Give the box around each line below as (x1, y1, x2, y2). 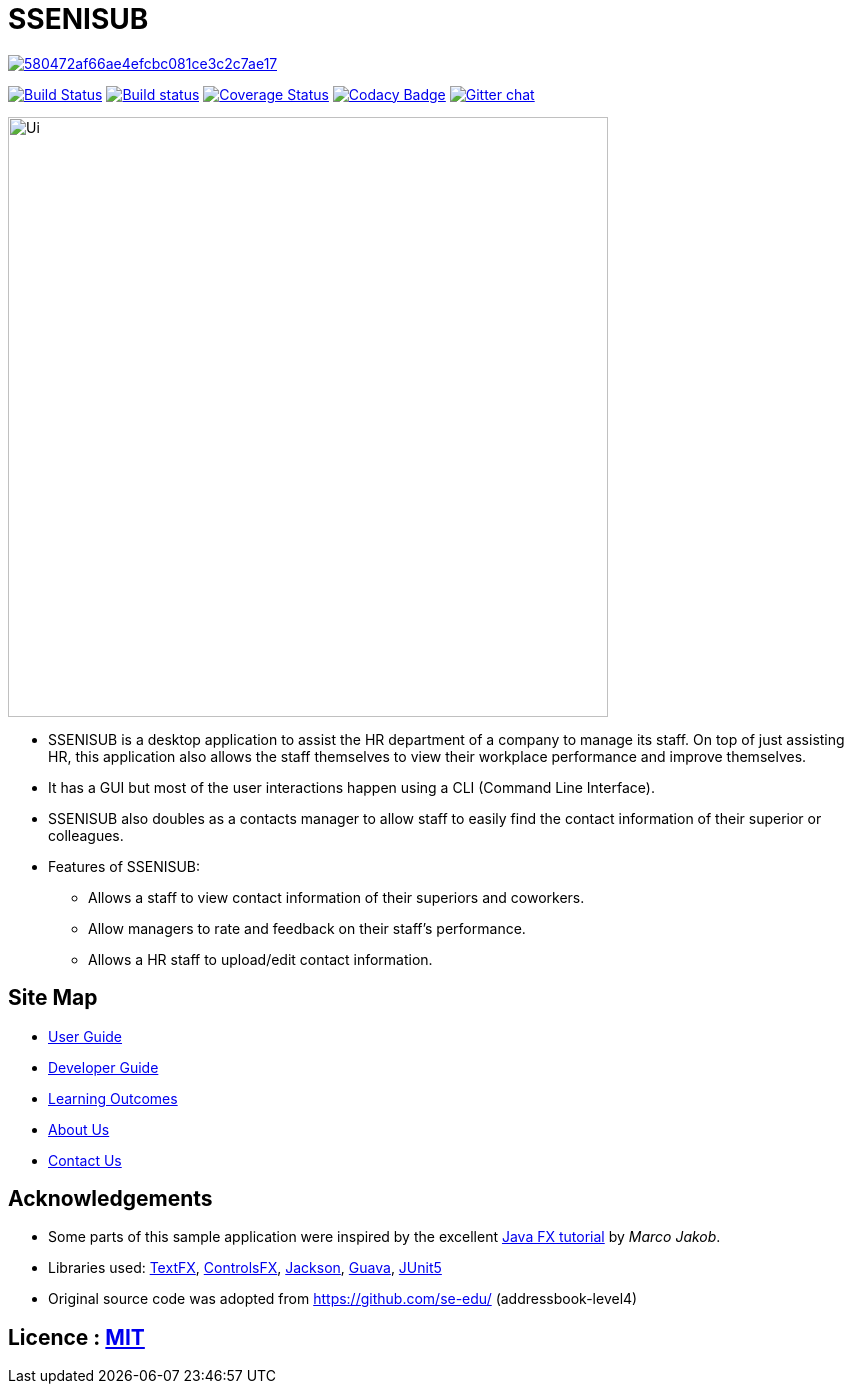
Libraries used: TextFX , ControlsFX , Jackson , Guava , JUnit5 (48, 1259, 442, 1277)
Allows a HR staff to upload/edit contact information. (88, 950, 433, 968)
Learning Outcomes (48, 1089, 178, 1107)
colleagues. (48, 826, 124, 844)
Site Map (8, 985, 98, 1011)
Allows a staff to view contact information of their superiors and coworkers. (88, 888, 585, 906)
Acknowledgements (8, 1186, 213, 1212)
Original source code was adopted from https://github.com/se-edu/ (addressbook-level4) (48, 1290, 638, 1308)
